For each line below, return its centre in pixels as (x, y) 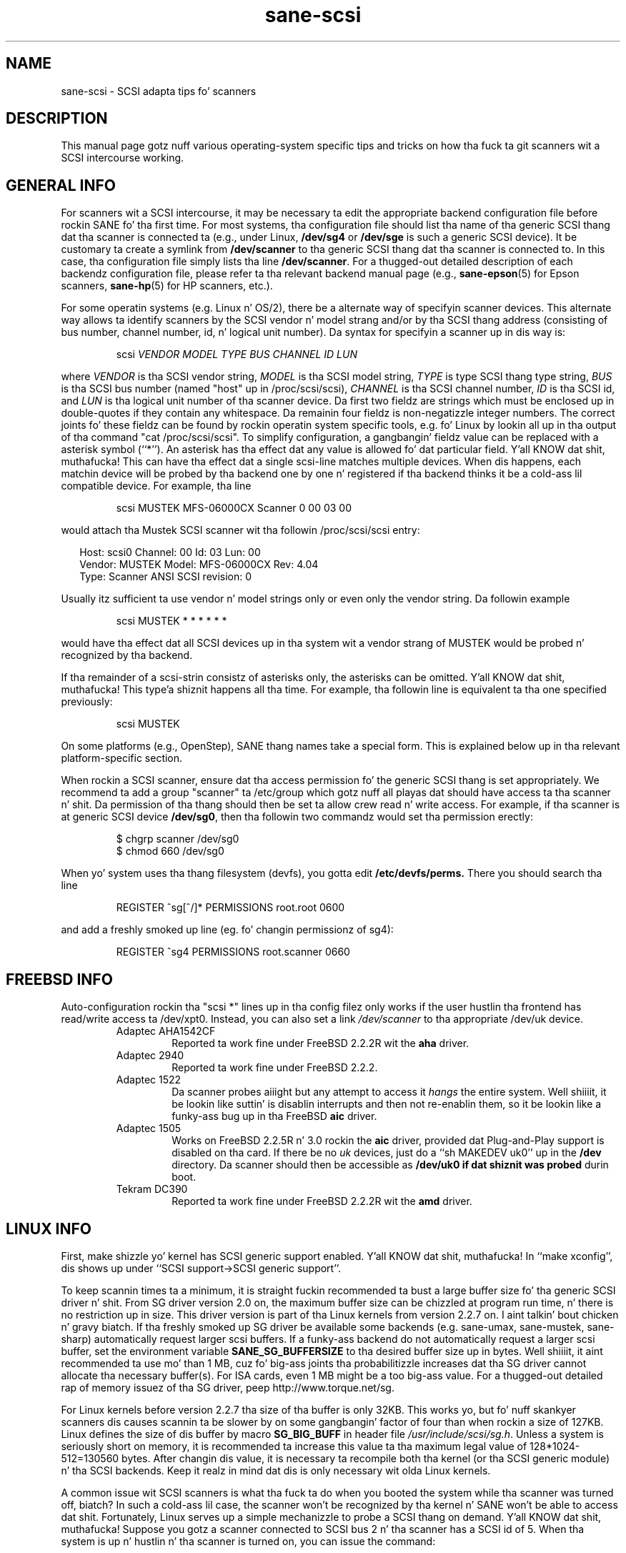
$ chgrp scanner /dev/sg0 (178, 839)
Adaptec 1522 (149, 1080)
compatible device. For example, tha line (156, 486)
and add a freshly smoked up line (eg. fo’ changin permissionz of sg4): (227, 930)
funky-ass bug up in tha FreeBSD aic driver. (274, 1116)
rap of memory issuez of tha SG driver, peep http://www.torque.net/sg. (228, 1387)
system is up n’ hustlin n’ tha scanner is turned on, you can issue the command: (248, 1541)
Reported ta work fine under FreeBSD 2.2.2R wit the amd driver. (322, 1201)
